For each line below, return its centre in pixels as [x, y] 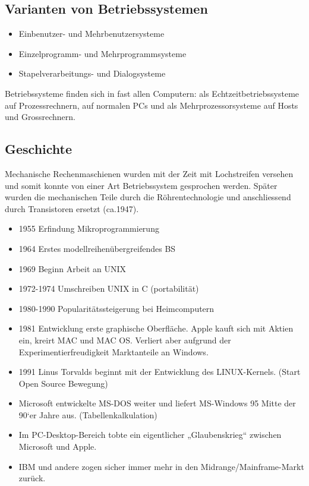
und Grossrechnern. [40, 117]
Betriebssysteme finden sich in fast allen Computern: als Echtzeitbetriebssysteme [152, 93]
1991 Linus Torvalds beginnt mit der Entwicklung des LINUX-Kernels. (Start [160, 372]
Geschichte [39, 149]
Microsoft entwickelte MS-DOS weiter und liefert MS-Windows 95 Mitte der [157, 403]
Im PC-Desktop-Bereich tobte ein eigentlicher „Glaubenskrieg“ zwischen [150, 435]
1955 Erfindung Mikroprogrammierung [89, 228]
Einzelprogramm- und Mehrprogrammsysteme [103, 53]
